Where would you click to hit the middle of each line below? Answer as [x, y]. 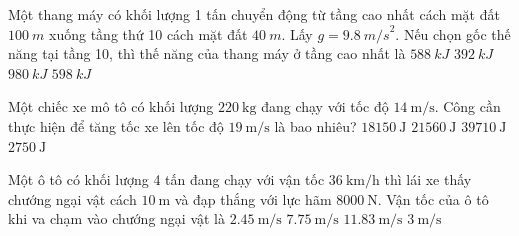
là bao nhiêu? [315, 125]
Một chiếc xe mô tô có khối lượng [111, 106]
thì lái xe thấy [428, 179]
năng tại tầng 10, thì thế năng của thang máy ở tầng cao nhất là [207, 53]
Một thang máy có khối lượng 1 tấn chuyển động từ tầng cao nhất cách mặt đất [254, 14]
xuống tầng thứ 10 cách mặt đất [148, 33]
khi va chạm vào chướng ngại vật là [116, 218]
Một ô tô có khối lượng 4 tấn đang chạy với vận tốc [166, 179]
